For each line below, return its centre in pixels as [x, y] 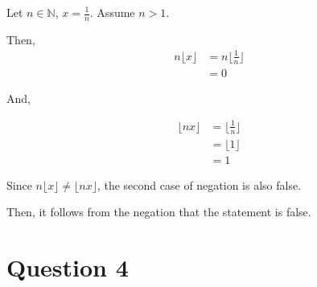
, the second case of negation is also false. [199, 184]
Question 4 [68, 267]
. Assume [112, 12]
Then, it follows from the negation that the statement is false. [159, 212]
